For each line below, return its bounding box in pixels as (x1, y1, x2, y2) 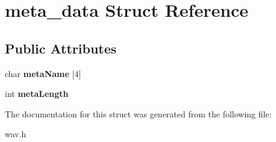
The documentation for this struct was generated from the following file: (5, 107, 272, 120)
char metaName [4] (5, 67, 81, 79)
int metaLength (5, 87, 69, 100)
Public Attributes (5, 39, 117, 57)
